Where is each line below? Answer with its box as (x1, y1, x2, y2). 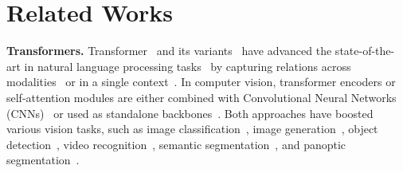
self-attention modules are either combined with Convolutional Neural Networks (6, 88, 397, 105)
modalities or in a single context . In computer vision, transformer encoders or (6, 73, 396, 90)
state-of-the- (335, 42, 395, 59)
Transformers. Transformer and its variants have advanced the (6, 42, 332, 59)
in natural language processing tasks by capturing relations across (24, 57, 351, 74)
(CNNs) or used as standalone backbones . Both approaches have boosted (6, 104, 374, 121)
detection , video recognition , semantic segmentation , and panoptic (6, 136, 346, 152)
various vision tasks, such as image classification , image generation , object (6, 120, 378, 137)
